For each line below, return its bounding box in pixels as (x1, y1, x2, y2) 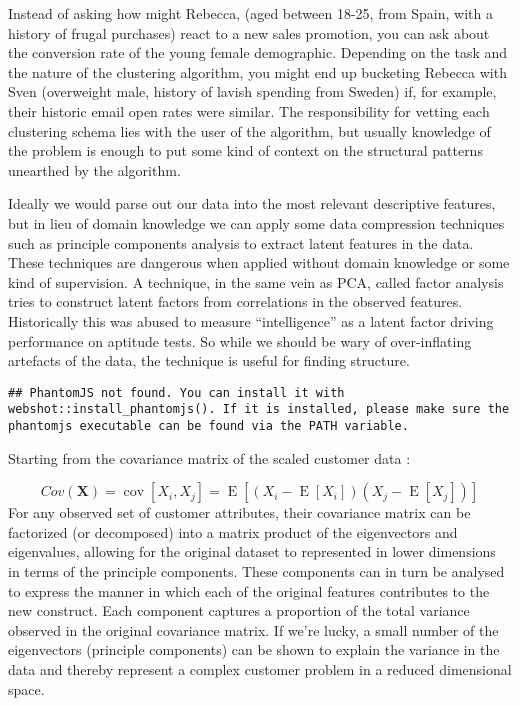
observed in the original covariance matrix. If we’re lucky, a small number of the (8, 619, 499, 640)
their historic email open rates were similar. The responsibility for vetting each (8, 100, 490, 121)
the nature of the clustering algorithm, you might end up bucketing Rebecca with (8, 61, 507, 82)
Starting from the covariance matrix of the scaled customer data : (8, 447, 411, 468)
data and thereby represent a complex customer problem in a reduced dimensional (8, 659, 512, 679)
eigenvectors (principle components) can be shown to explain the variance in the (8, 639, 500, 660)
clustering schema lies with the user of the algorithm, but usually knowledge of (8, 120, 491, 141)
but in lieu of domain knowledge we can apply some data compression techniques (8, 212, 505, 233)
